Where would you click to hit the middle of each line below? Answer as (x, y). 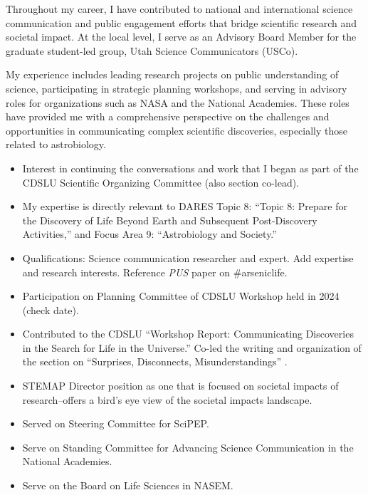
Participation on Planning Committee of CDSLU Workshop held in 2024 (181, 296)
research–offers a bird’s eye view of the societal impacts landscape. (167, 399)
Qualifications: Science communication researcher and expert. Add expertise (188, 257)
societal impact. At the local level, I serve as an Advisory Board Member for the (181, 37)
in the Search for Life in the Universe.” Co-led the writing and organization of (192, 347)
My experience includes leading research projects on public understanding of (172, 74)
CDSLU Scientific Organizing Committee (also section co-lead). (161, 182)
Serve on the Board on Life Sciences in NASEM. (128, 485)
